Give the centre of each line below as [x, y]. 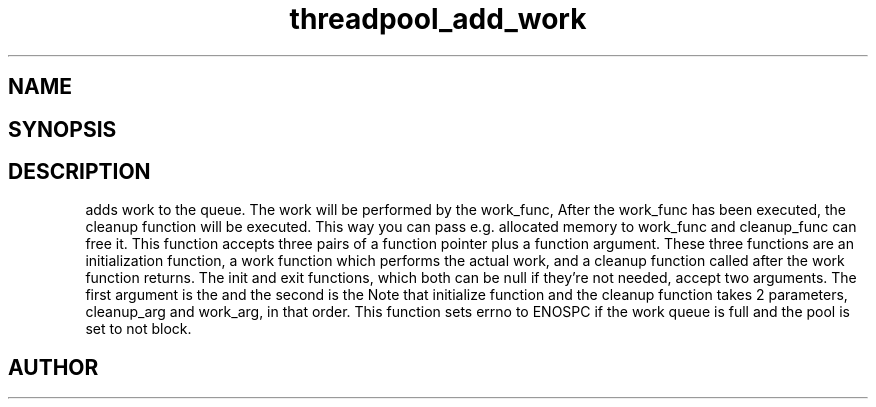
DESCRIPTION [79, 172]
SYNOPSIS [62, 129]
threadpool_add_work [438, 19]
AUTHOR [53, 367]
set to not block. [138, 329]
